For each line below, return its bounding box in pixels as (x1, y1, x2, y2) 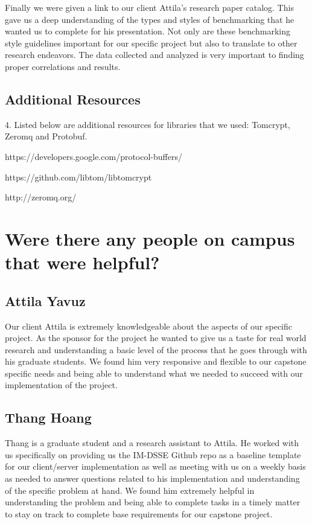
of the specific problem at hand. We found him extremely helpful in (5, 484, 255, 496)
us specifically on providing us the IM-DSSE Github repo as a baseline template (5, 448, 301, 461)
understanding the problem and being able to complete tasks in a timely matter (5, 496, 301, 508)
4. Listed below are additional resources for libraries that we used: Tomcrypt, (5, 118, 290, 130)
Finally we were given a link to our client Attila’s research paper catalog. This (5, 1, 294, 13)
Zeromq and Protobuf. (5, 130, 88, 142)
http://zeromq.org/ (5, 191, 77, 203)
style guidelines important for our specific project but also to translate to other (5, 36, 298, 49)
